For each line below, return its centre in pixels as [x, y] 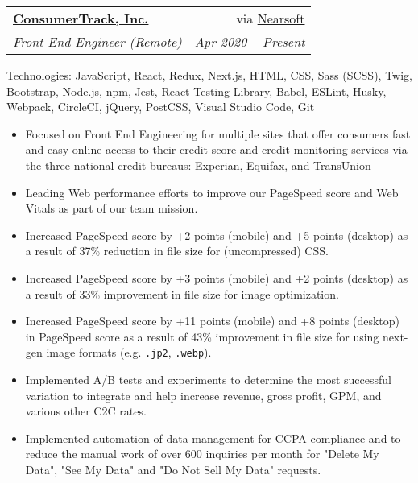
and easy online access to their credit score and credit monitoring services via [216, 149]
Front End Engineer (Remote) [97, 41]
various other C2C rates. [86, 411]
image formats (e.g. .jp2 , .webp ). [129, 352]
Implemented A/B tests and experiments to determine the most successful [208, 379]
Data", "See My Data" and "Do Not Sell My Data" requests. [173, 469]
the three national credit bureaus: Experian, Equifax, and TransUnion [198, 165]
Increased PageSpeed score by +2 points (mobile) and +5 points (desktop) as [217, 235]
